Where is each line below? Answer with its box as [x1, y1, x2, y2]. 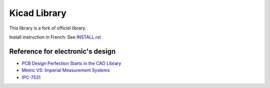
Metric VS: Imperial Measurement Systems [21, 67, 110, 73]
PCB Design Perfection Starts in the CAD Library [21, 60, 121, 66]
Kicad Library [9, 7, 67, 18]
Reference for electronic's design [9, 47, 116, 55]
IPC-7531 [21, 74, 41, 80]
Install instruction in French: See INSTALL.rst [9, 34, 101, 40]
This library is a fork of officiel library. [9, 25, 86, 31]
